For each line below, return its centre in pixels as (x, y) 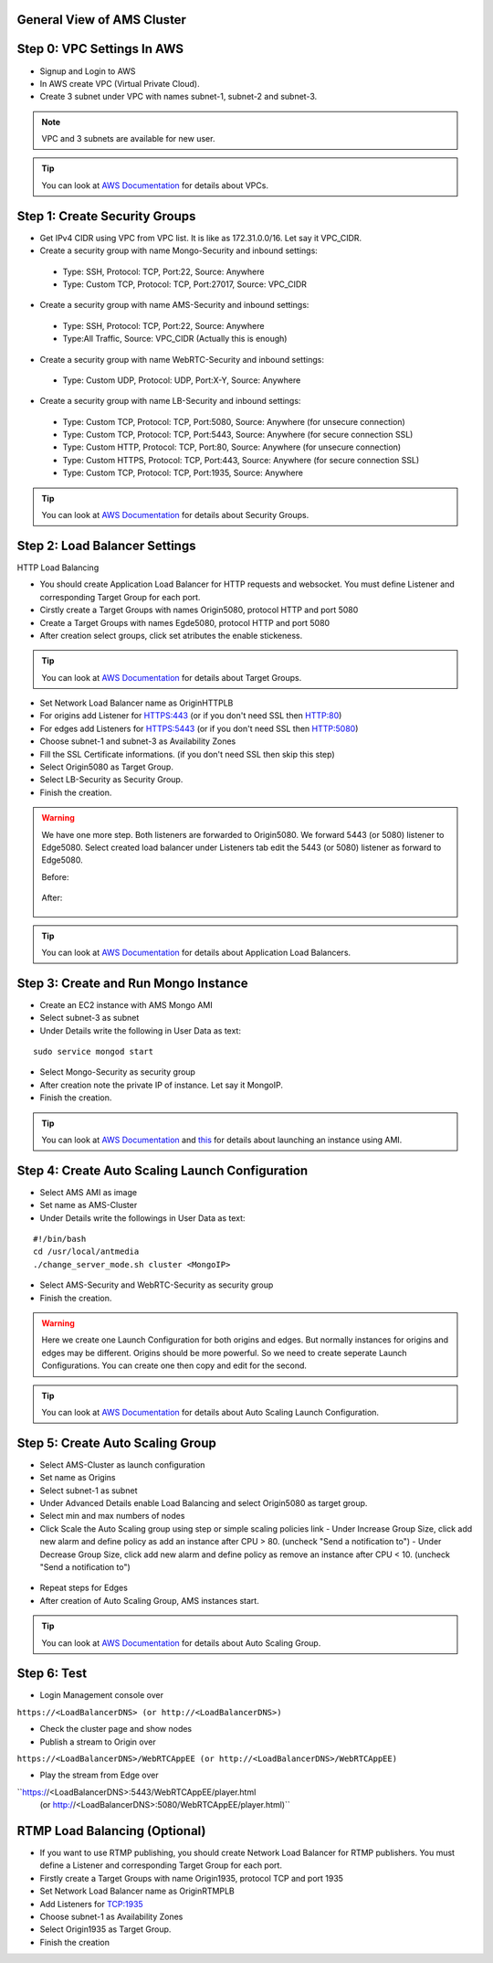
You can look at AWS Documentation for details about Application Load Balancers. (196, 952)
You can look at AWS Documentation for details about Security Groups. (175, 515)
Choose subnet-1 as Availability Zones (111, 1917)
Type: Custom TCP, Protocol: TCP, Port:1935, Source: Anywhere (183, 473)
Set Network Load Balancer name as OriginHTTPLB (136, 703)
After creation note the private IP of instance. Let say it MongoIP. (161, 1085)
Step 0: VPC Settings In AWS (100, 49)
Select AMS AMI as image (88, 1192)
